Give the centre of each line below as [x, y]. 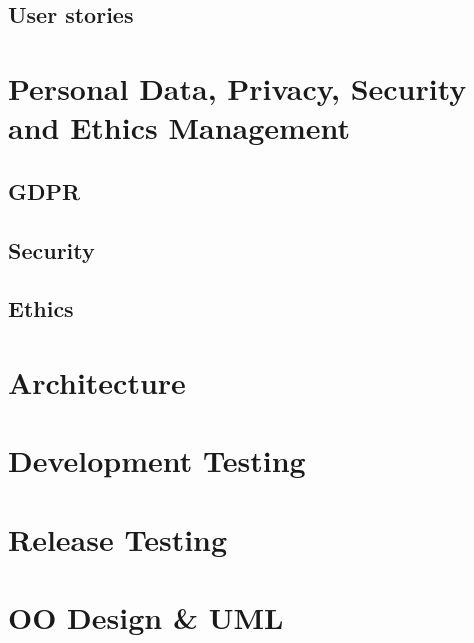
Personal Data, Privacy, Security [237, 87]
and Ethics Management [179, 127]
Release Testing [118, 538]
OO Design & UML [146, 617]
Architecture [97, 381]
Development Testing [157, 460]
